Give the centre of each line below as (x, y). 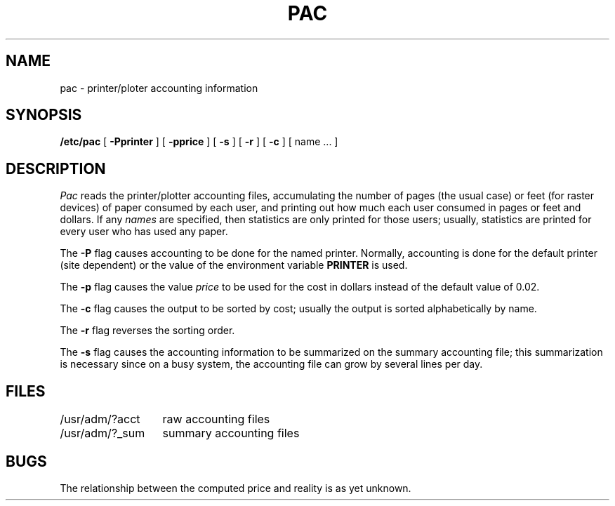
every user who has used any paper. (144, 232)
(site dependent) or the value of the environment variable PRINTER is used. (234, 265)
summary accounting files (231, 433)
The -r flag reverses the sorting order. (147, 331)
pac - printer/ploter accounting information (159, 88)
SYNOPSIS (44, 115)
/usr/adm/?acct (100, 419)
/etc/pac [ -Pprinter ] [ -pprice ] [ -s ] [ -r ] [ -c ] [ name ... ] (199, 142)
